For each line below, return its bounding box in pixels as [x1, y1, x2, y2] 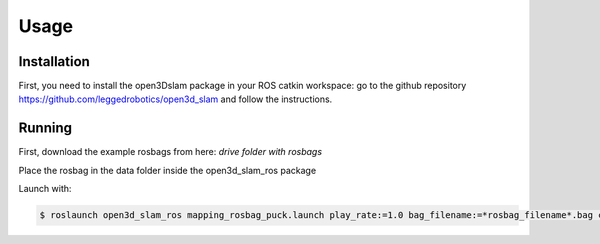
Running [18, 120, 73, 137]
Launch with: [18, 183, 72, 195]
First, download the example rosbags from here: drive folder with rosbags [18, 146, 323, 158]
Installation [18, 53, 90, 70]
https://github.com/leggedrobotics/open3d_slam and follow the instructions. [18, 93, 333, 105]
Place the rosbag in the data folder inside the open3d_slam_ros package [18, 164, 317, 176]
